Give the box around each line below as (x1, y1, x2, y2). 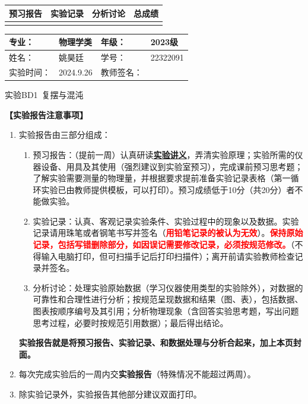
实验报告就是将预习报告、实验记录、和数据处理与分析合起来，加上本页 (18, 336, 293, 349)
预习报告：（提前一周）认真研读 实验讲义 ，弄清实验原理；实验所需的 (33, 148, 295, 160)
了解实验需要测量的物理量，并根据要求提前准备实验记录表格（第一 (33, 172, 291, 184)
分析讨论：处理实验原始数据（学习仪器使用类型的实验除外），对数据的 (33, 281, 303, 293)
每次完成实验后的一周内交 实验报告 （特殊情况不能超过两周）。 (18, 368, 256, 380)
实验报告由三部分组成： (18, 128, 110, 141)
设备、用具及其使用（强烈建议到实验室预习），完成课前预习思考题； (41, 160, 303, 172)
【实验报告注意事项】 (5, 108, 88, 121)
